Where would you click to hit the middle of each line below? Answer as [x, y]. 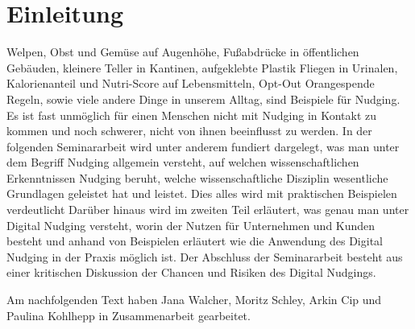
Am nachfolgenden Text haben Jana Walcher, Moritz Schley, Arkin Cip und [194, 300]
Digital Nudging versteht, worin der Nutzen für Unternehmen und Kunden [191, 225]
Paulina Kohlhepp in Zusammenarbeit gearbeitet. [129, 315]
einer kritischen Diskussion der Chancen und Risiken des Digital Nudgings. [191, 272]
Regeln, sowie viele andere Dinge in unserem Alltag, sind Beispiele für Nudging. [203, 99]
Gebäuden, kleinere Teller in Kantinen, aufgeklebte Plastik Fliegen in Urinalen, [202, 67]
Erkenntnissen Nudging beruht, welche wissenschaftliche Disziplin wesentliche [197, 177]
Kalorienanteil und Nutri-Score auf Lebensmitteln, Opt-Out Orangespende [191, 83]
